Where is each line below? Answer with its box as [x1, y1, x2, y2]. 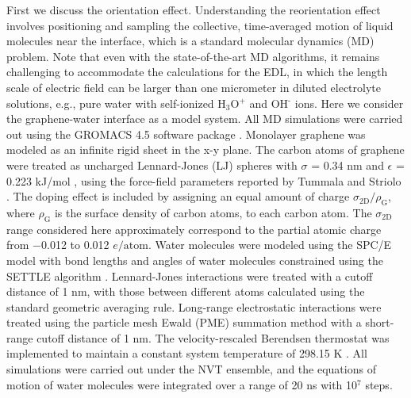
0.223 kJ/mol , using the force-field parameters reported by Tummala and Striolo [6, 172, 401, 189]
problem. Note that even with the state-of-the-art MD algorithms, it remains [6, 48, 380, 64]
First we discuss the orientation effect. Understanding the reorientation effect [6, 2, 381, 17]
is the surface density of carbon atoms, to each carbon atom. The [54, 204, 372, 220]
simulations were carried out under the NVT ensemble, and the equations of [6, 361, 376, 377]
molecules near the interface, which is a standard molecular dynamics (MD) [6, 33, 375, 49]
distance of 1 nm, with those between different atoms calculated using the [6, 283, 365, 300]
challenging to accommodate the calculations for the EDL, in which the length [6, 63, 388, 80]
